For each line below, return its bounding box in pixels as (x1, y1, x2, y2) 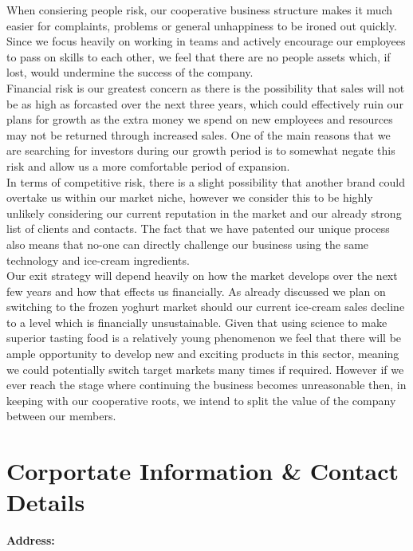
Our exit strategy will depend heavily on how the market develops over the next (6, 267, 398, 284)
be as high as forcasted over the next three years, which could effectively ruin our (6, 95, 403, 112)
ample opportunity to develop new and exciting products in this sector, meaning (6, 345, 399, 362)
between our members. (6, 407, 116, 424)
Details (6, 486, 85, 518)
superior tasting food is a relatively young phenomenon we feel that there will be (6, 329, 402, 346)
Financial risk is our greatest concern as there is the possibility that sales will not (6, 79, 405, 96)
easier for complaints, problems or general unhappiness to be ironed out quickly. (6, 17, 397, 33)
